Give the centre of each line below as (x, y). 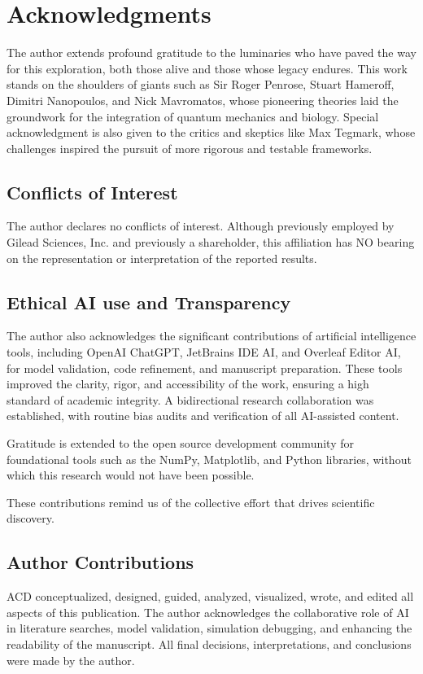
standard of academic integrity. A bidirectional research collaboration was (190, 399)
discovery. (31, 518)
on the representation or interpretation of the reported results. (162, 258)
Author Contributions (100, 562)
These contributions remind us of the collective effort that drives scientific (191, 502)
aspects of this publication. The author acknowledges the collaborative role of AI (208, 612)
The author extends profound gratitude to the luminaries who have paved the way (211, 53)
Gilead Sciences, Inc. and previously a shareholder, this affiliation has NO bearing (211, 242)
